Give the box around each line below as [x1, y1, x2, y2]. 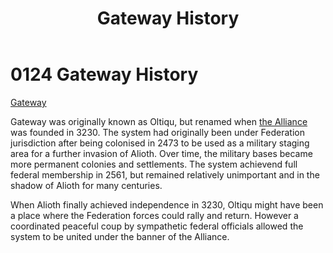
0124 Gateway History [10, 63, 199, 86]
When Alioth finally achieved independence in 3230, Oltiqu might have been [10, 198, 324, 211]
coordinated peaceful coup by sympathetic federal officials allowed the [10, 220, 304, 232]
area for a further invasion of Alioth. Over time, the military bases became [10, 147, 313, 159]
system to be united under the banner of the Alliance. [10, 230, 230, 242]
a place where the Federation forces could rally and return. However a [10, 209, 299, 221]
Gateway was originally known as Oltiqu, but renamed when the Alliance [10, 115, 308, 127]
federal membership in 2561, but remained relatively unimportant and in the [10, 168, 320, 181]
